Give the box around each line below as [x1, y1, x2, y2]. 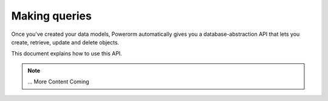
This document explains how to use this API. [11, 50, 123, 57]
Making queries [11, 9, 92, 23]
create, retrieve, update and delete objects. [11, 38, 120, 46]
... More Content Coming [27, 78, 89, 85]
